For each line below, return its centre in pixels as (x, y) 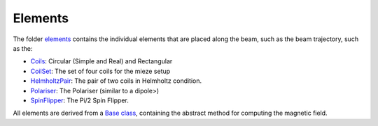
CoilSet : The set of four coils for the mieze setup (100, 71)
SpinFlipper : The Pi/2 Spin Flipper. (80, 100)
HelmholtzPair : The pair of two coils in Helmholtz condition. (116, 81)
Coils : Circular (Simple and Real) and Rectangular (101, 61)
